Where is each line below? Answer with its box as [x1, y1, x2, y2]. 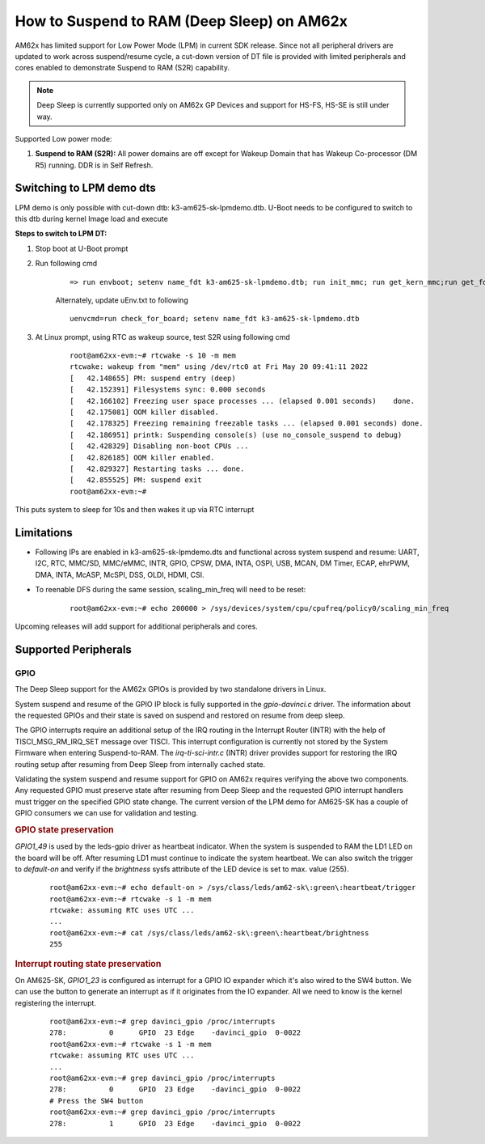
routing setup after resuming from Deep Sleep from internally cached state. [15, 759, 266, 769]
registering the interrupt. [15, 998, 97, 1007]
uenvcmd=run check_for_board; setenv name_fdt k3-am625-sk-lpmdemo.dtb [70, 314, 360, 324]
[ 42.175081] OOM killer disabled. [70, 408, 220, 417]
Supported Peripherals [15, 642, 133, 656]
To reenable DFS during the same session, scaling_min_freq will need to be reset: [35, 585, 306, 595]
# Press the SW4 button [49, 1096, 144, 1105]
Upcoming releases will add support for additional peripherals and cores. [15, 621, 258, 631]
